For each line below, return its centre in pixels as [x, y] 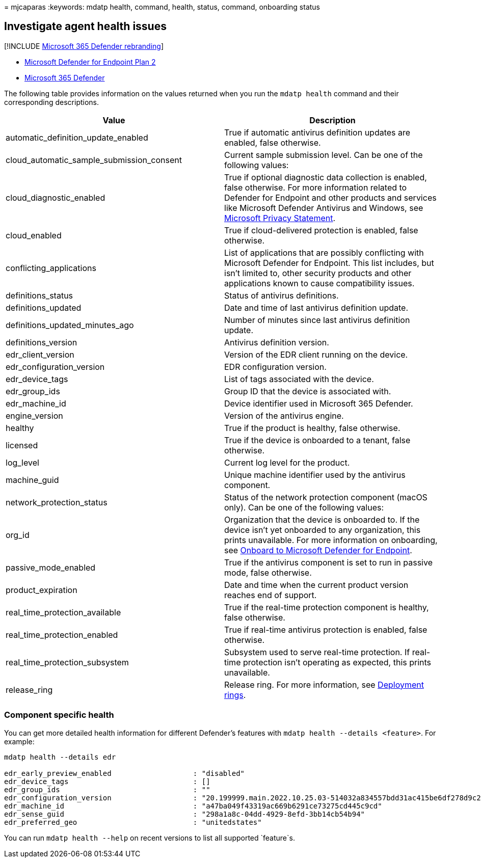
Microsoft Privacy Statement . [280, 218]
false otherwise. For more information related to [316, 187]
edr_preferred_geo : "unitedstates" [133, 822]
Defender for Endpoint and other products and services [330, 197]
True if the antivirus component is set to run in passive [328, 562]
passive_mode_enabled [51, 567]
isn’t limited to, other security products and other [318, 273]
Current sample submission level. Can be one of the [324, 155]
